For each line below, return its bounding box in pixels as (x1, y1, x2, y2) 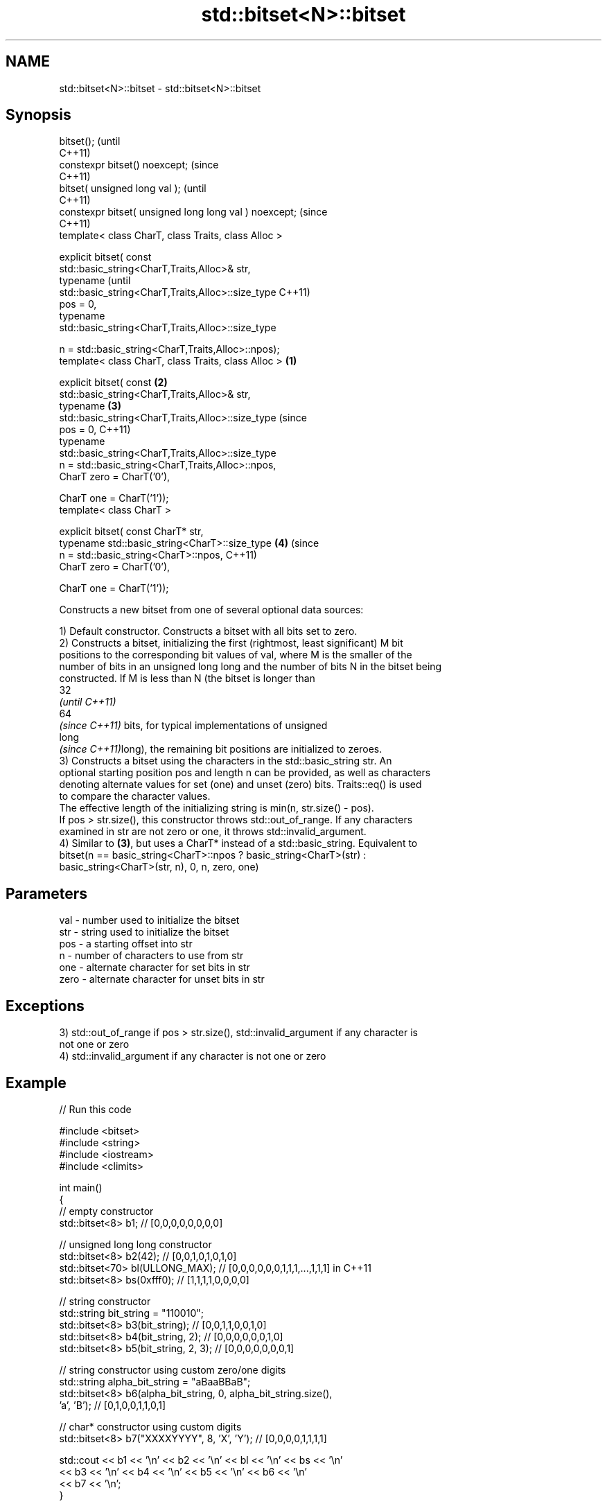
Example (6, 1074, 67, 1092)
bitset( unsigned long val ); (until (59, 182, 206, 195)
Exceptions (6, 997, 85, 1015)
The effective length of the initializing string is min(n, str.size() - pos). (59, 802, 374, 814)
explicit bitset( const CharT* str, (59, 525, 204, 538)
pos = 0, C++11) (59, 423, 131, 436)
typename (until (59, 274, 131, 287)
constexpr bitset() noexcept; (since (59, 159, 219, 171)
